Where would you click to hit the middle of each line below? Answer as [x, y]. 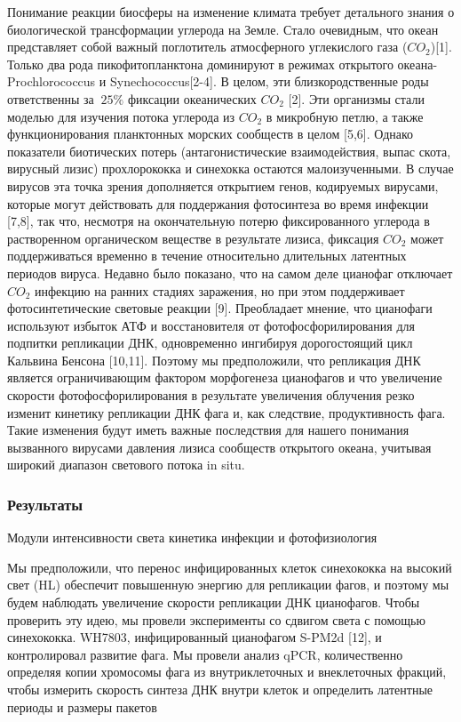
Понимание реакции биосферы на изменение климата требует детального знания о [231, 12]
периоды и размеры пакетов [82, 706]
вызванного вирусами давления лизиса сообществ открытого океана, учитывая [219, 447]
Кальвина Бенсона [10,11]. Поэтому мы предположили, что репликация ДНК [214, 360]
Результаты [45, 504]
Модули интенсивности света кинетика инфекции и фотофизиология [192, 537]
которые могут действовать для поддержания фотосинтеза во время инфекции [218, 203]
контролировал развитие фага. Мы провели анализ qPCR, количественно [205, 654]
